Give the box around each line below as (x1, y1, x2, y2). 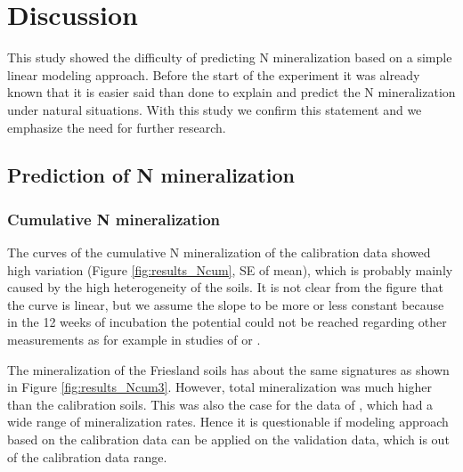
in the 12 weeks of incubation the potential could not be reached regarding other (7, 313, 447, 331)
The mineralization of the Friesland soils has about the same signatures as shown (7, 360, 450, 378)
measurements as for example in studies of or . (7, 330, 261, 349)
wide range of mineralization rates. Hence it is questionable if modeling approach (7, 412, 449, 431)
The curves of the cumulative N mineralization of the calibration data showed (7, 243, 431, 262)
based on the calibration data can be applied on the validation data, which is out (7, 430, 450, 449)
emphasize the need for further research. (7, 118, 226, 136)
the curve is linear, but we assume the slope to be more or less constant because (7, 295, 444, 313)
